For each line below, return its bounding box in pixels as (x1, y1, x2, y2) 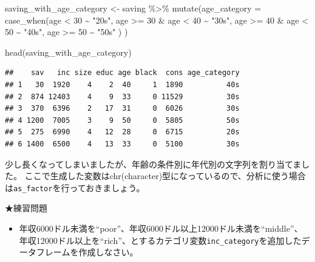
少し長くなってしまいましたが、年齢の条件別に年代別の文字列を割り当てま (5, 157, 302, 170)
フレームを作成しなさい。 (36, 246, 138, 258)
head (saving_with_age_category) (5, 45, 132, 58)
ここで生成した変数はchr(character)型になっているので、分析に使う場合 (24, 169, 306, 182)
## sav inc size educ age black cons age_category (5, 68, 240, 77)
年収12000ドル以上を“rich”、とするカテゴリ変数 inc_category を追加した (19, 234, 302, 246)
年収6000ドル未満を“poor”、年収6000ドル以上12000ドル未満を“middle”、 (19, 221, 303, 234)
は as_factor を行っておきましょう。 (5, 181, 145, 194)
